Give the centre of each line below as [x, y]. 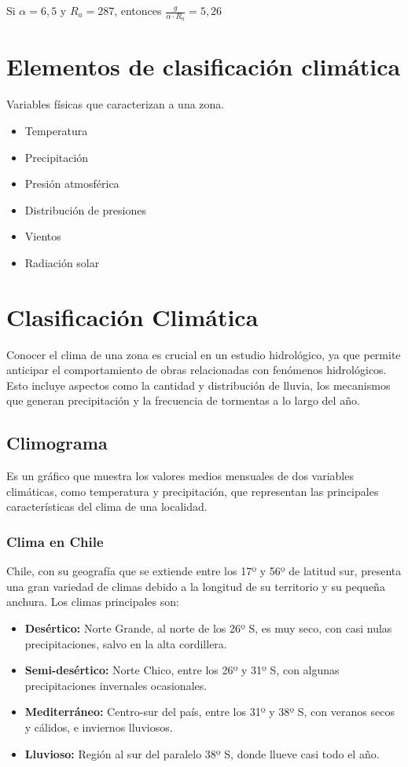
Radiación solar [62, 262]
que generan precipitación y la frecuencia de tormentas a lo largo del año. [183, 400]
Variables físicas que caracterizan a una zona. [116, 104]
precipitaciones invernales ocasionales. [116, 685]
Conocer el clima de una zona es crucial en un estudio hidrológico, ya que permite [204, 354]
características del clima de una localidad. [107, 506]
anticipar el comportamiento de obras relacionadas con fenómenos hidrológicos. [197, 370]
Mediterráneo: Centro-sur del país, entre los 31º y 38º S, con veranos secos [210, 712]
